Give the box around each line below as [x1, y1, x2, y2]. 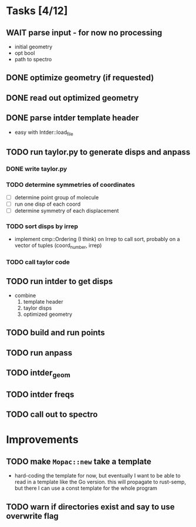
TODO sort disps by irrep [6, 222, 78, 230]
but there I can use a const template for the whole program [14, 485, 157, 492]
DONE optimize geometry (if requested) [6, 73, 154, 83]
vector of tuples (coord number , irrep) [14, 242, 102, 251]
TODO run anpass [6, 348, 72, 358]
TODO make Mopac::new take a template [6, 456, 151, 466]
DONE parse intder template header [6, 113, 139, 123]
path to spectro [14, 56, 52, 62]
